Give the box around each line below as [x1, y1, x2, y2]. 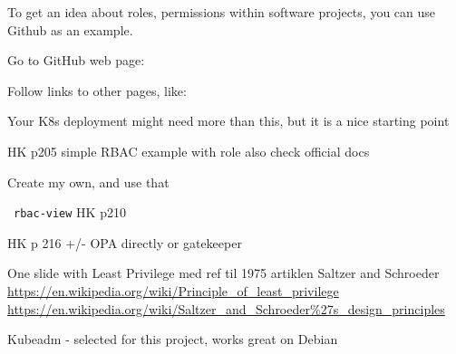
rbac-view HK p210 [14, 203, 126, 222]
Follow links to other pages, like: [7, 81, 187, 100]
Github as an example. [7, 20, 133, 39]
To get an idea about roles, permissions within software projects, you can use [7, 3, 436, 21]
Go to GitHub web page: [7, 51, 145, 70]
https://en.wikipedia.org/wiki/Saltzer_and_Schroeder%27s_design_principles [7, 299, 445, 318]
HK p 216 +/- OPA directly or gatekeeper [7, 233, 242, 252]
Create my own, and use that [7, 172, 170, 191]
